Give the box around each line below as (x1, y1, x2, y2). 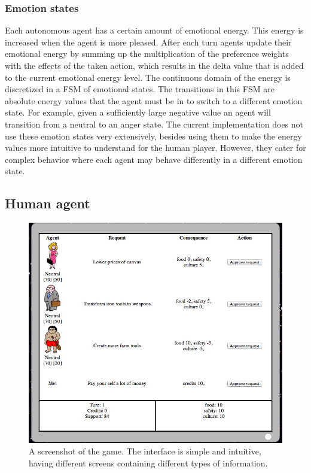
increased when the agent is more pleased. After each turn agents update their (5, 35, 292, 48)
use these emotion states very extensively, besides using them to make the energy (5, 129, 302, 142)
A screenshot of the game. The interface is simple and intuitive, (29, 445, 261, 457)
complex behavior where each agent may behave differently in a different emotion (5, 153, 303, 165)
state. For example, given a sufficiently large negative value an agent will (5, 106, 271, 119)
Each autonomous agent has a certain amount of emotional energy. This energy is (5, 24, 304, 37)
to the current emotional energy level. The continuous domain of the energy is (5, 71, 291, 83)
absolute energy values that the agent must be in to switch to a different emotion (5, 94, 303, 107)
